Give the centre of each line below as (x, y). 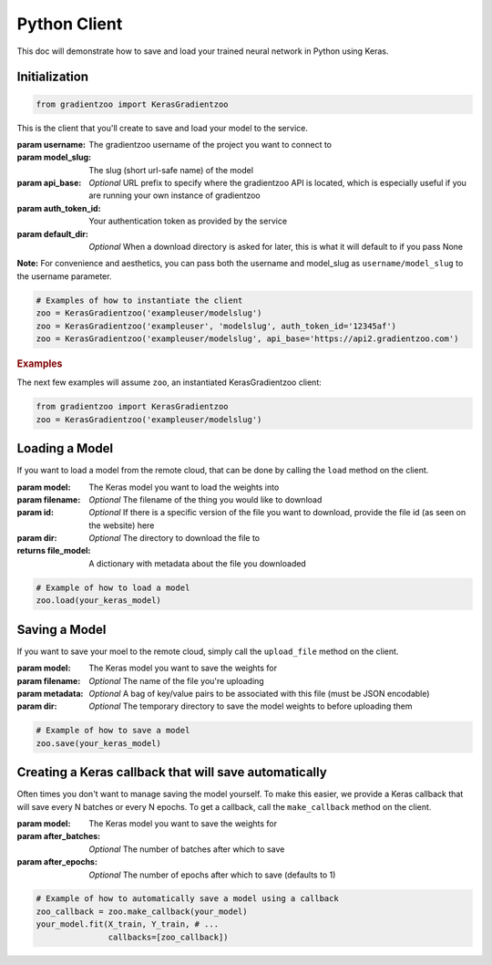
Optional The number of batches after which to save (187, 849)
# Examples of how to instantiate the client (139, 300)
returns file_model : (54, 551)
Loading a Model (65, 448)
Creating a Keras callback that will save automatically (172, 772)
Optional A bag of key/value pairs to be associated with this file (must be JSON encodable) (259, 693)
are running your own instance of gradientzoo (175, 195)
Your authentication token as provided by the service (188, 221)
